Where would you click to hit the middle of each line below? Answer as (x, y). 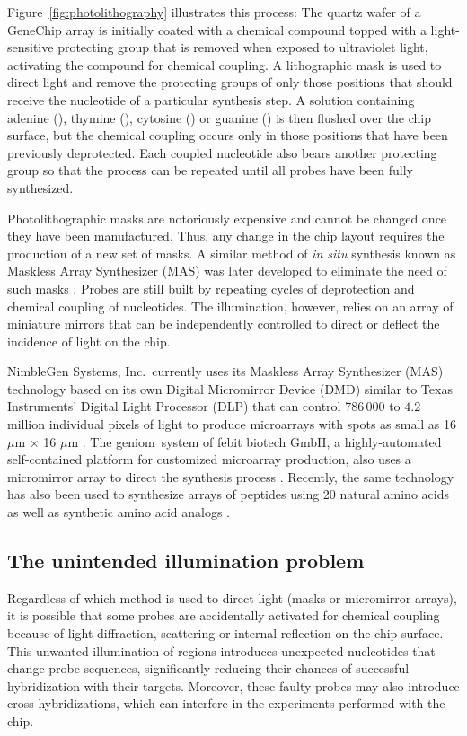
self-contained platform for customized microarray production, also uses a (209, 459)
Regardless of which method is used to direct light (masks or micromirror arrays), (232, 597)
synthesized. (40, 187)
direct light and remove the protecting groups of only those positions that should (230, 82)
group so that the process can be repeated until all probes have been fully (210, 170)
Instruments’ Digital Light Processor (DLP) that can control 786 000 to (204, 406)
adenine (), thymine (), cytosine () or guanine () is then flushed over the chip (220, 117)
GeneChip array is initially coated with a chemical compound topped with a (217, 29)
